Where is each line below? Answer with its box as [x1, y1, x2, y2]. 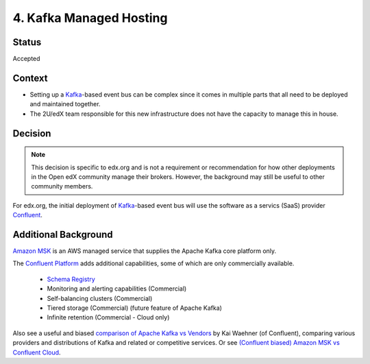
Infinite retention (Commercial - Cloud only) [47, 313, 170, 321]
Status [12, 36, 42, 48]
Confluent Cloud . [12, 348, 61, 356]
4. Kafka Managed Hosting [12, 10, 168, 25]
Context [12, 72, 48, 84]
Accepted [12, 55, 40, 63]
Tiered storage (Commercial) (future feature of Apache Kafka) [47, 304, 223, 312]
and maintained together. [29, 100, 101, 108]
